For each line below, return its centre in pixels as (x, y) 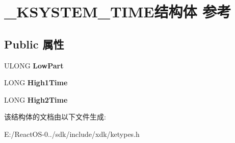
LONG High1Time (36, 82)
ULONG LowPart (34, 65)
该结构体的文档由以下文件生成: (55, 117)
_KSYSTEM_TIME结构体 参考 (118, 11)
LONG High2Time (36, 99)
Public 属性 (34, 44)
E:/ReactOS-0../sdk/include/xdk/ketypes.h (72, 134)
